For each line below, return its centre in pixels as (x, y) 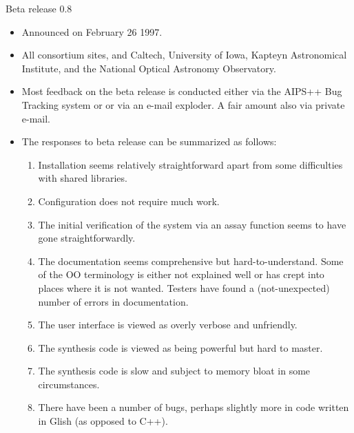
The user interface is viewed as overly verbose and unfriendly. (168, 325)
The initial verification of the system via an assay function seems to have (192, 224)
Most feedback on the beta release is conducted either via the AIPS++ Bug (182, 91)
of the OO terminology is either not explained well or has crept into (181, 274)
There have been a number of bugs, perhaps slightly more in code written (194, 407)
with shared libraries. (83, 178)
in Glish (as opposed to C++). (103, 421)
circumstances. (69, 384)
